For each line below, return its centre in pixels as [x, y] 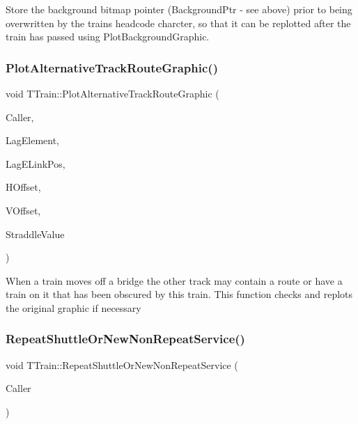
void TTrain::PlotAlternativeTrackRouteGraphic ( [112, 93]
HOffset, [23, 187]
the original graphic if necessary [73, 307]
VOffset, [23, 210]
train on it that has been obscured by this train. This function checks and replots [179, 294]
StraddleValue [35, 234]
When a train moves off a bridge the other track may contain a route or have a [174, 280]
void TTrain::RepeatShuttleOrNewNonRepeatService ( [122, 364]
